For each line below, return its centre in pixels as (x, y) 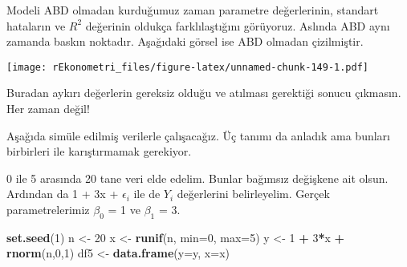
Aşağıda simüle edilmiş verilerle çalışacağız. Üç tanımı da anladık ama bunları (198, 135)
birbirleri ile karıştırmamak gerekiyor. (99, 151)
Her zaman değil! (48, 109)
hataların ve (36, 25)
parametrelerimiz (48, 209)
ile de (147, 194)
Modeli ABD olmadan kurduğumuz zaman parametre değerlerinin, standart (193, 10)
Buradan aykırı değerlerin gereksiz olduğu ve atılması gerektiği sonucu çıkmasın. (204, 93)
